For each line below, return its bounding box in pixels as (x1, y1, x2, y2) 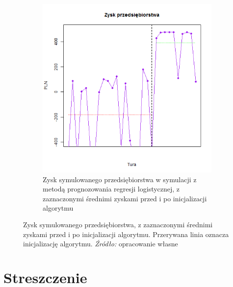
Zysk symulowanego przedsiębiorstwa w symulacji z (43, 174, 197, 184)
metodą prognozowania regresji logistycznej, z (43, 184, 180, 194)
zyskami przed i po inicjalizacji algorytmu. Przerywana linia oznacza (23, 229, 229, 239)
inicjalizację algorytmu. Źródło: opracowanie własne (23, 239, 178, 249)
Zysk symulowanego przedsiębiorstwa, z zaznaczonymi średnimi (23, 219, 213, 229)
